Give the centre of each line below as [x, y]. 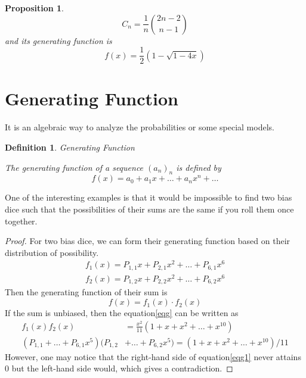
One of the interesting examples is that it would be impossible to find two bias [149, 197]
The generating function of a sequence [74, 167]
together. [21, 221]
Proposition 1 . [35, 8]
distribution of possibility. [52, 252]
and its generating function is [58, 40]
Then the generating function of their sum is [86, 292]
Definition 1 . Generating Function [70, 147]
